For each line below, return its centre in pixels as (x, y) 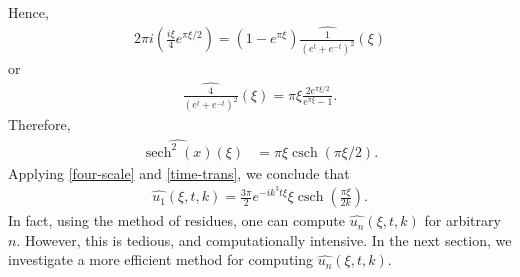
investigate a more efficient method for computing (161, 259)
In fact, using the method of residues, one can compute (177, 220)
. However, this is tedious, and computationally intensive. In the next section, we (264, 239)
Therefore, (39, 124)
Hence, (28, 12)
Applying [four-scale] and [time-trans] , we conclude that (179, 172)
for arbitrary (462, 220)
